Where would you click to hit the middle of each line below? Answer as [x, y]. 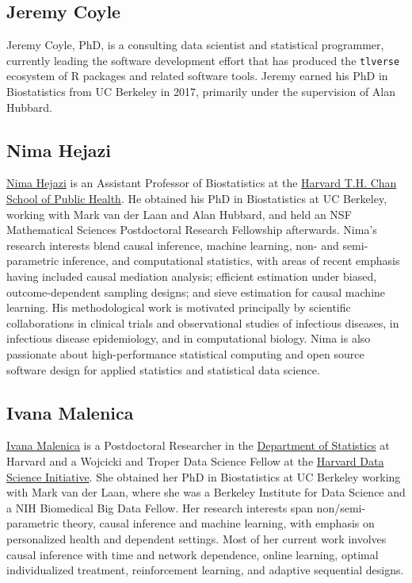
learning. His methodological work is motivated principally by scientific [179, 307]
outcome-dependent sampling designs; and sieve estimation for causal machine [196, 291]
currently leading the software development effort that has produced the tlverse [203, 60]
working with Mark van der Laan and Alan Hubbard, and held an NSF [179, 214]
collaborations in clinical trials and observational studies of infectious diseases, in [203, 322]
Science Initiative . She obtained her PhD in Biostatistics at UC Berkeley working [204, 476]
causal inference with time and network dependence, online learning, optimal [193, 554]
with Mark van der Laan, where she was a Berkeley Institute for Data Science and [206, 492]
